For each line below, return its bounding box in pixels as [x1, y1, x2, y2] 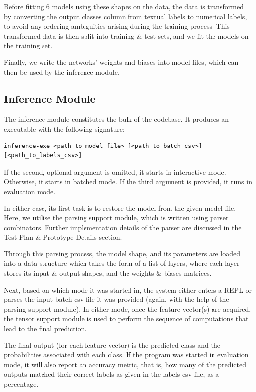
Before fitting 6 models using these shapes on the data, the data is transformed [4, 1, 244, 11]
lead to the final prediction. [4, 323, 87, 334]
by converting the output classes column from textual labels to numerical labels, [4, 11, 247, 21]
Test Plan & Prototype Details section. [4, 232, 122, 242]
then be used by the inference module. [4, 66, 120, 77]
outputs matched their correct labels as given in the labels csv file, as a [4, 369, 219, 379]
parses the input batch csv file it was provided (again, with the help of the [4, 294, 229, 304]
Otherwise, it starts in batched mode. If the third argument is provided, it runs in [4, 176, 252, 187]
